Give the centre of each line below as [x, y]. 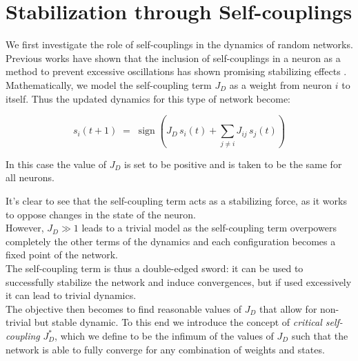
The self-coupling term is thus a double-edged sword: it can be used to [155, 268]
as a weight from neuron [281, 84]
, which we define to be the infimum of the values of [164, 335]
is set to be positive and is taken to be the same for [233, 164]
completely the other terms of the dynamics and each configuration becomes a [171, 241]
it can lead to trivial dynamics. [71, 295]
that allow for [288, 308]
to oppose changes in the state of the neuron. [101, 214]
